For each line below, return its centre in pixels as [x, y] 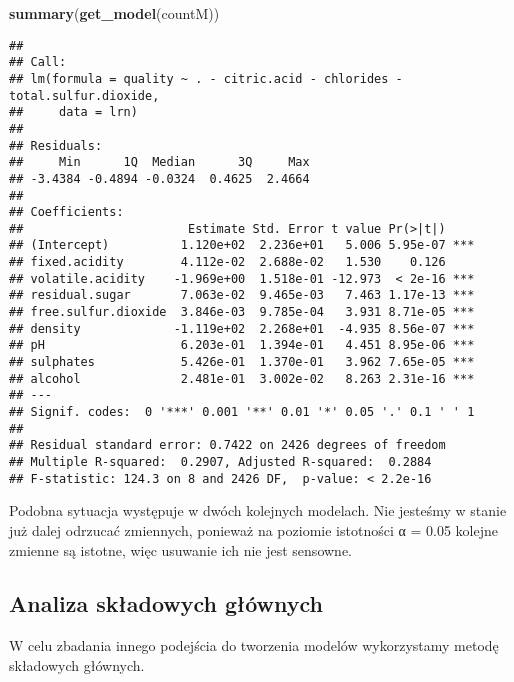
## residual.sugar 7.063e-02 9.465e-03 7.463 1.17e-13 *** [242, 295]
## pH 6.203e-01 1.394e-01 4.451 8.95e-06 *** [242, 345]
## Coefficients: [66, 212]
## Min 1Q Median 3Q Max [159, 162]
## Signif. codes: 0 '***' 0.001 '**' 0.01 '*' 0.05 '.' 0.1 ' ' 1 [242, 412]
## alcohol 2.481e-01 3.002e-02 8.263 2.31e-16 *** [242, 378]
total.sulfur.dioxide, [84, 95]
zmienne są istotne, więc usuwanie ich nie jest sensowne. [180, 549]
